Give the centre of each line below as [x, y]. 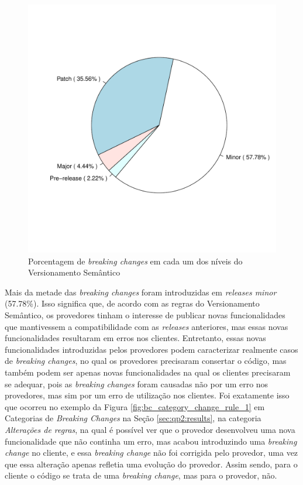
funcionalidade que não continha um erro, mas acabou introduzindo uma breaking [151, 441]
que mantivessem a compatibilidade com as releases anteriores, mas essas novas [147, 326]
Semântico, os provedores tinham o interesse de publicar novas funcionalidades [145, 314]
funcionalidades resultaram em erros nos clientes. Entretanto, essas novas [135, 338]
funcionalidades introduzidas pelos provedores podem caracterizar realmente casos [151, 349]
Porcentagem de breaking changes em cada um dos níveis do [135, 261]
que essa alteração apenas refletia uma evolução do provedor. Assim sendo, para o [151, 464]
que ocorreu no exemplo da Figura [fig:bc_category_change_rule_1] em [135, 406]
